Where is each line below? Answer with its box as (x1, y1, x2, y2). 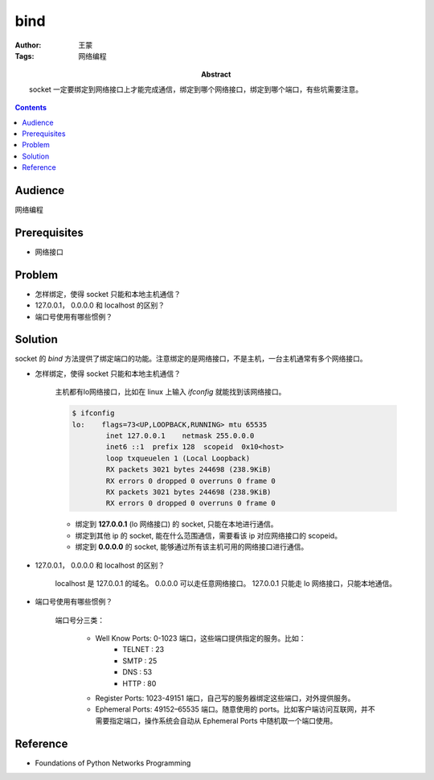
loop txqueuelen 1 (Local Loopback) (105, 453, 251, 463)
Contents (14, 103, 47, 113)
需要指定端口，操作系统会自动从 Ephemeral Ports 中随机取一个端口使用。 (95, 716, 338, 725)
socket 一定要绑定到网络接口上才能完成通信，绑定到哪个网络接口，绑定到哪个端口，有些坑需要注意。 (29, 85, 363, 94)
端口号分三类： (55, 615, 104, 625)
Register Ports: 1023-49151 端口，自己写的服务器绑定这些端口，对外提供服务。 (95, 693, 355, 704)
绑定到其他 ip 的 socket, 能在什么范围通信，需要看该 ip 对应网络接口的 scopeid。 (75, 530, 342, 540)
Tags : (14, 51, 35, 60)
